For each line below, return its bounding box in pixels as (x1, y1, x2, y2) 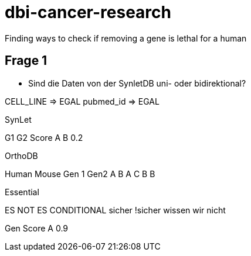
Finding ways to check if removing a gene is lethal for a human (5, 33, 247, 43)
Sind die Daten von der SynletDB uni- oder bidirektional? (28, 78, 246, 88)
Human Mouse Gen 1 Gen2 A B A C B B (5, 168, 155, 179)
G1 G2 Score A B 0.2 (5, 132, 83, 143)
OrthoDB (5, 150, 38, 161)
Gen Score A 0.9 (5, 223, 69, 233)
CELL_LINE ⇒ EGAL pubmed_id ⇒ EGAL (5, 96, 160, 106)
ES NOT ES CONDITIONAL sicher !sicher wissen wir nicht (5, 205, 226, 215)
